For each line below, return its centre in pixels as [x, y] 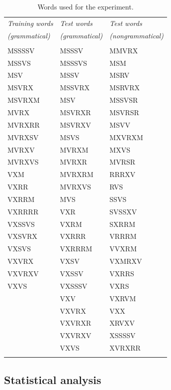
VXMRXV [126, 261]
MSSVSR [124, 100]
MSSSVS [74, 63]
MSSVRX [75, 88]
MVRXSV [23, 137]
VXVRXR [76, 323]
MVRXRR [24, 124]
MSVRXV [76, 124]
